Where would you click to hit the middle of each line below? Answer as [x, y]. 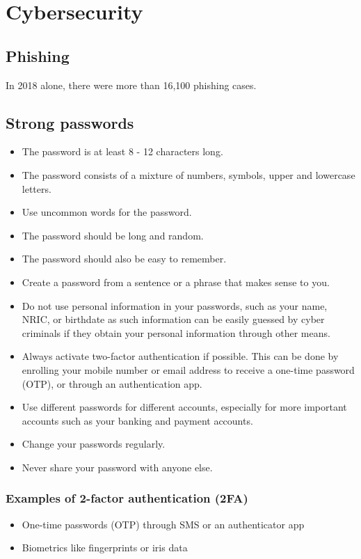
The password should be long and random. [113, 235]
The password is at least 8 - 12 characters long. [122, 151]
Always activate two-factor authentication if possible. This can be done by [180, 356]
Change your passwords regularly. [94, 444]
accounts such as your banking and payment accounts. [137, 420]
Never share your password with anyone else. [117, 467]
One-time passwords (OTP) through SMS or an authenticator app [163, 524]
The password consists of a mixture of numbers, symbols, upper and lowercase [188, 174]
